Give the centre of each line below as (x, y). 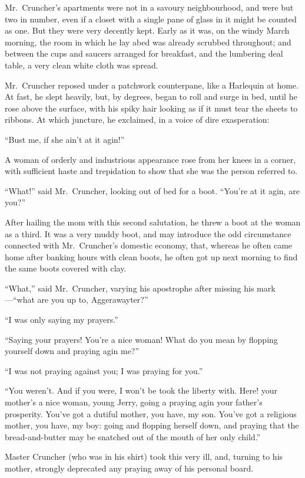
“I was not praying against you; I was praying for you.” (104, 370)
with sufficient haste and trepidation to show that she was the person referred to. (151, 171)
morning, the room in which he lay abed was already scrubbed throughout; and (148, 42)
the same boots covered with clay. (66, 268)
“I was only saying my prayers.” (62, 320)
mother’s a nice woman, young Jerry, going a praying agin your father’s (134, 402)
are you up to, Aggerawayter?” (93, 299)
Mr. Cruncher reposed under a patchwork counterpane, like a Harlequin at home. (152, 85)
